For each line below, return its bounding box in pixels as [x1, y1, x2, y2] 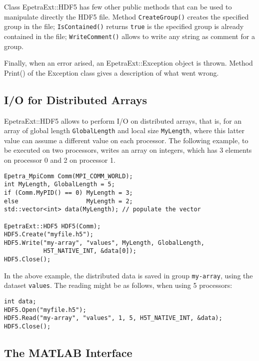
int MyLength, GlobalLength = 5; [4, 181, 115, 188]
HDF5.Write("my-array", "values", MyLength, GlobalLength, [4, 239, 204, 246]
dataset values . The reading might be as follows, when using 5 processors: [4, 280, 232, 290]
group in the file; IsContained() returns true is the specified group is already [4, 21, 244, 32]
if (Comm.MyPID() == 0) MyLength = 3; [4, 189, 133, 196]
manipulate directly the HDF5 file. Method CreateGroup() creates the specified [4, 11, 249, 22]
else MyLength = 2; [4, 197, 133, 205]
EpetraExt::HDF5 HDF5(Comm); [4, 222, 101, 230]
